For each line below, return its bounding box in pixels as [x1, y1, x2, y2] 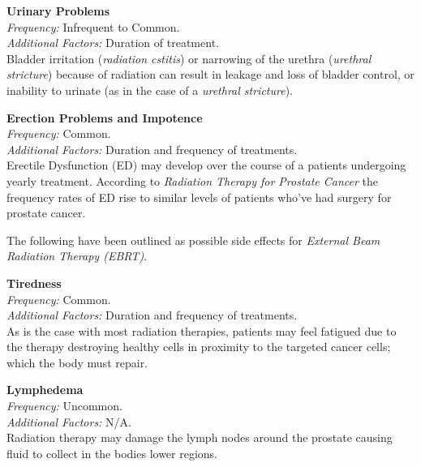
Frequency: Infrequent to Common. [6, 18, 180, 35]
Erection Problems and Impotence [6, 109, 203, 126]
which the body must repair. [6, 353, 148, 371]
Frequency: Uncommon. [6, 397, 122, 414]
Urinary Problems [6, 2, 110, 19]
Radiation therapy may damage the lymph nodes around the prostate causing [6, 429, 393, 446]
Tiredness [6, 274, 62, 291]
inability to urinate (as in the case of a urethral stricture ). [6, 81, 293, 98]
